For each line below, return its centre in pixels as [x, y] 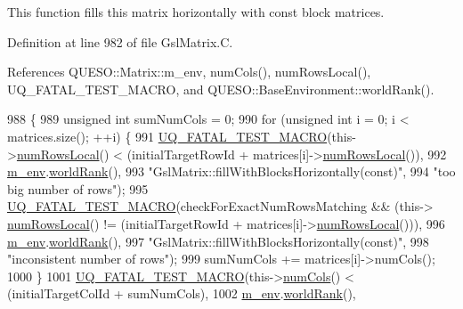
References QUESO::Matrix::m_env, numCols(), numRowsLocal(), [189, 72]
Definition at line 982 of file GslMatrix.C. [120, 41]
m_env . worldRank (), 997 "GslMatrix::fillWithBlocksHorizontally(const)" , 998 [218, 241]
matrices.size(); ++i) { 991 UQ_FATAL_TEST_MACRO [167, 136]
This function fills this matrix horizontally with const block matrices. [196, 12]
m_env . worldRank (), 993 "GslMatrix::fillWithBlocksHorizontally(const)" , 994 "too [231, 171]
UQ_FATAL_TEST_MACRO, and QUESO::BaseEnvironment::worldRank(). [221, 89]
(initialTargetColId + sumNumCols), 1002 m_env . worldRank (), [182, 293]
